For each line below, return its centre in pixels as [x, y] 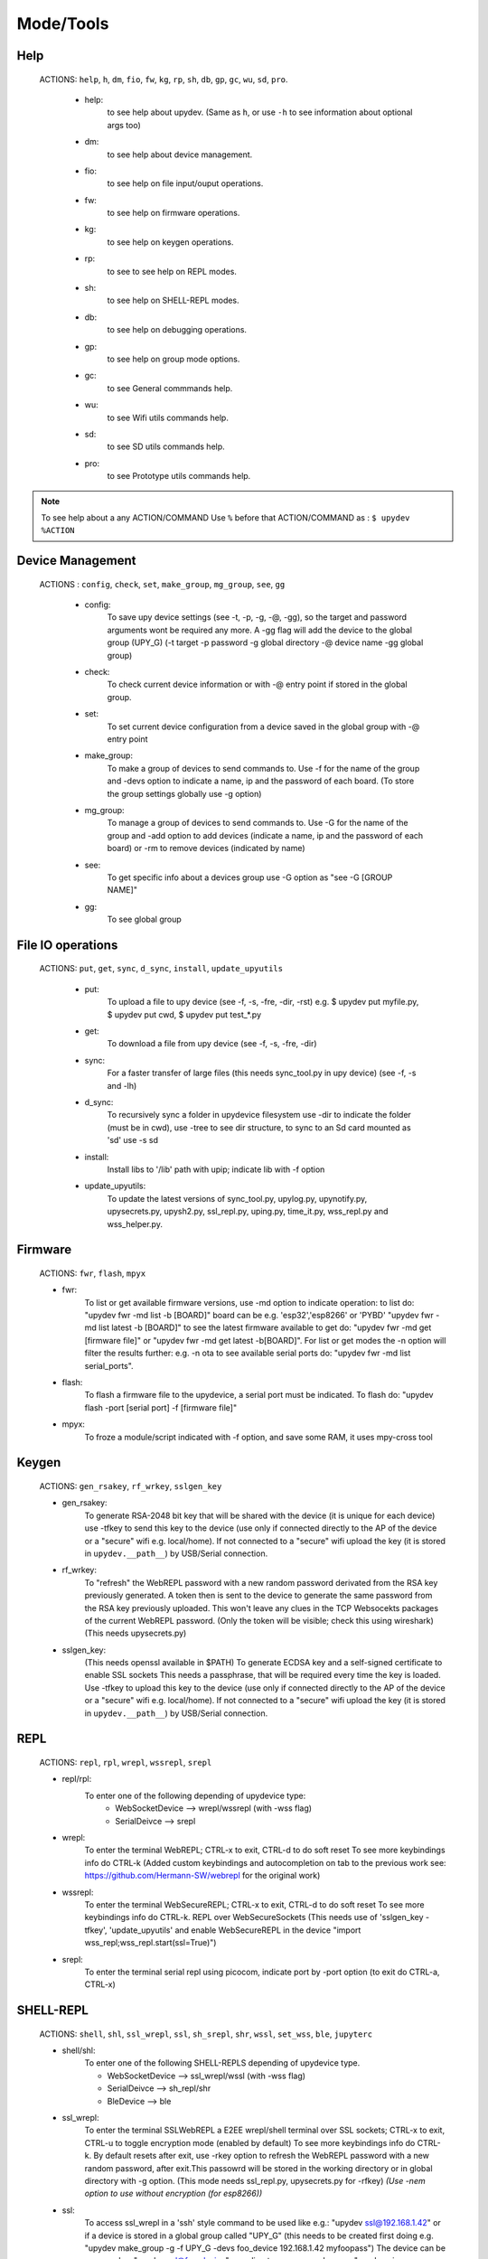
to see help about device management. [180, 155]
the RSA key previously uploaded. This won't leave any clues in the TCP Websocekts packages [261, 1608]
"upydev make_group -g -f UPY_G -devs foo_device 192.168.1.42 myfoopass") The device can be [265, 2248]
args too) [124, 125]
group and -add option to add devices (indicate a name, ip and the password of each [265, 835]
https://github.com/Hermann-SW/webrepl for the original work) [202, 1876]
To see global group [145, 919]
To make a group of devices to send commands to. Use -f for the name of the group [263, 768]
